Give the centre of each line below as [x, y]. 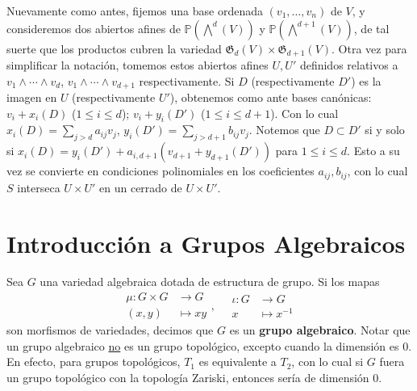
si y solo [385, 130]
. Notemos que [284, 130]
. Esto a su [373, 151]
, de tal [371, 28]
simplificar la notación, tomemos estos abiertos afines [138, 65]
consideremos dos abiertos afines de [94, 28]
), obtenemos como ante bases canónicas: [271, 97]
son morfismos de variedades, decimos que [110, 330]
